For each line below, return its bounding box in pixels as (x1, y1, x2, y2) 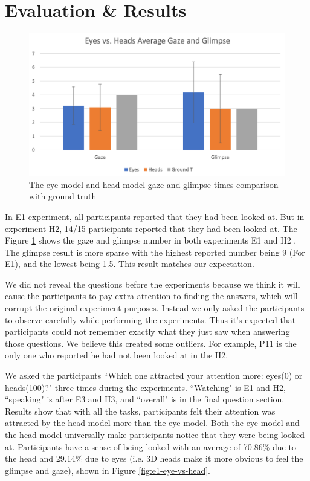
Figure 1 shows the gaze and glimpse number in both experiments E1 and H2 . (5, 234, 297, 247)
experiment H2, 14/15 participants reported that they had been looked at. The (5, 222, 297, 234)
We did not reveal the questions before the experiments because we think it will (5, 277, 300, 290)
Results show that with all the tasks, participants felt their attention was (5, 404, 276, 417)
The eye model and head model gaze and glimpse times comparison (29, 178, 279, 190)
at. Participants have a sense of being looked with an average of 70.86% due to (5, 440, 296, 453)
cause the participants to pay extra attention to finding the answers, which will (5, 289, 298, 302)
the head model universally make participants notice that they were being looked (5, 428, 305, 441)
